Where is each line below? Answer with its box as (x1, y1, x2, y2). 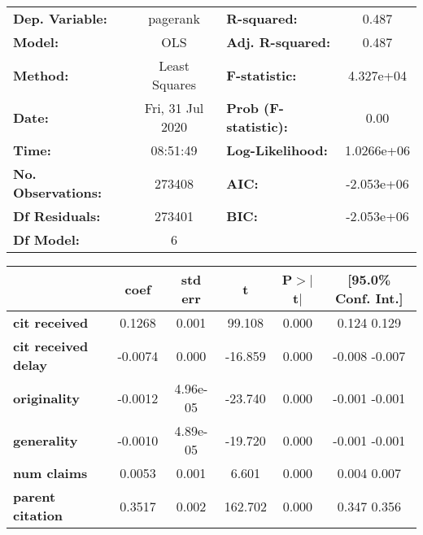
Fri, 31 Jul (144, 98, 204, 117)
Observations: (13, 183, 102, 202)
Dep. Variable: (13, 9, 107, 28)
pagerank (148, 9, 200, 28)
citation (13, 506, 63, 524)
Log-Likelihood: (226, 141, 328, 159)
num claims (13, 463, 88, 482)
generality (13, 430, 78, 450)
